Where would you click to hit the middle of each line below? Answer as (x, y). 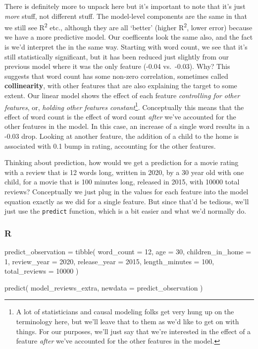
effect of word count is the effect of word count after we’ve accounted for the (120, 116)
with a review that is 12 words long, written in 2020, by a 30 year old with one (124, 172)
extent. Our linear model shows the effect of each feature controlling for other (122, 95)
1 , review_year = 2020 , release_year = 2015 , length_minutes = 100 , (109, 261)
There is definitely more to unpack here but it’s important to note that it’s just (125, 6)
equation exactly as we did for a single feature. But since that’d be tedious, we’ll (127, 201)
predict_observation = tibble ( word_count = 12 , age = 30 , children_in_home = (128, 252)
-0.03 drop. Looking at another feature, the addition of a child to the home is (122, 136)
